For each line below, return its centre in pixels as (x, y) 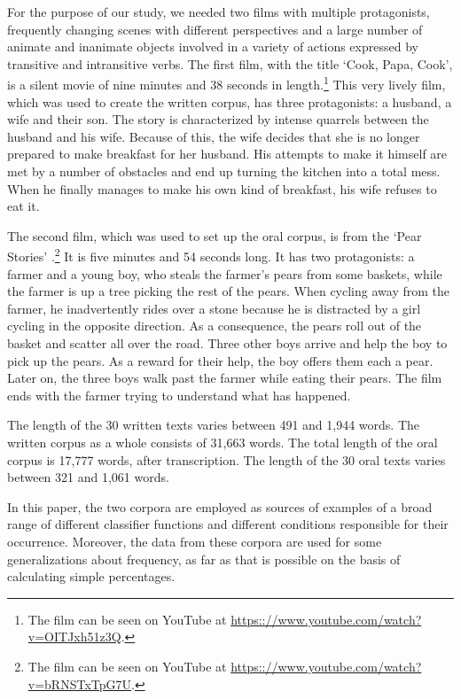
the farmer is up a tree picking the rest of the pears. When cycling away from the (228, 291)
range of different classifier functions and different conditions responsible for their (228, 524)
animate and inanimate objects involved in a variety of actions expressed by (213, 47)
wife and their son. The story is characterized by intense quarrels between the (218, 119)
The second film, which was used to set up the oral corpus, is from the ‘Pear (215, 235)
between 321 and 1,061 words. (88, 477)
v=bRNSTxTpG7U (80, 683)
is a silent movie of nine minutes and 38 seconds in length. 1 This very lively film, (227, 83)
